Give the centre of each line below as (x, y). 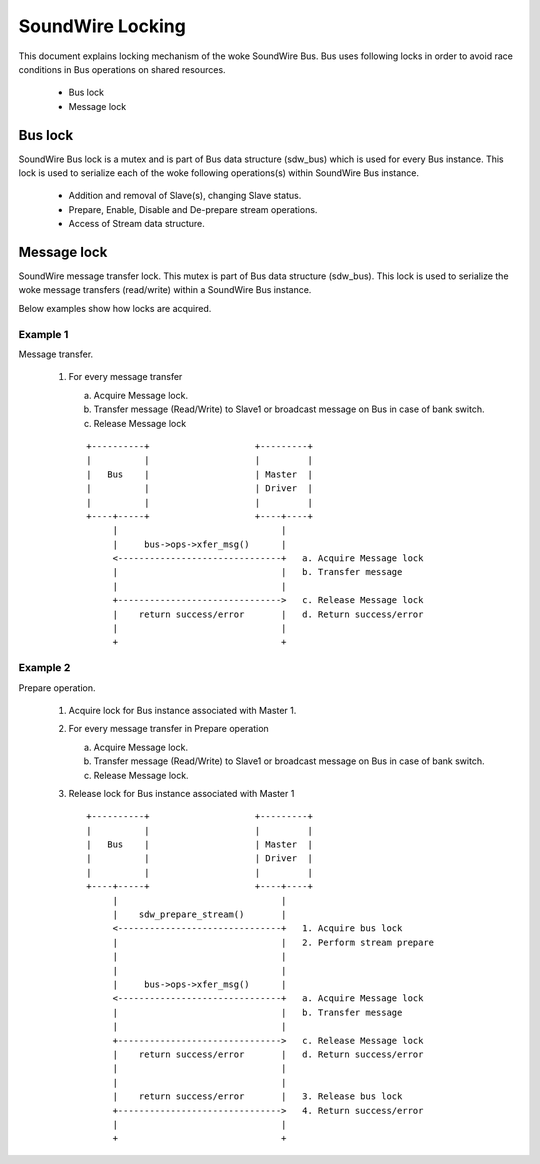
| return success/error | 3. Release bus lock (257, 1096)
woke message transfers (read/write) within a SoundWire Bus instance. (165, 290)
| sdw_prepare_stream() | (199, 914)
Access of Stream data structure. (136, 224)
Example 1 (43, 334)
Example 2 (44, 668)
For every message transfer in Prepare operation (168, 729)
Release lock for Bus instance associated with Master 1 (181, 793)
